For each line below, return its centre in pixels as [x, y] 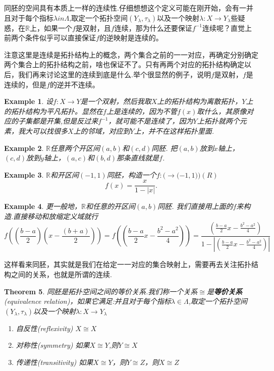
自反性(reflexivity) [44, 328]
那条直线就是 [138, 158]
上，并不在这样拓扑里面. [174, 130]
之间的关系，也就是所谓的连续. [61, 274]
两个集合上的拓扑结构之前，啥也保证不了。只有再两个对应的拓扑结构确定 [124, 64]
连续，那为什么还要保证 [153, 28]
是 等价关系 [224, 291]
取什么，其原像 [222, 111]
